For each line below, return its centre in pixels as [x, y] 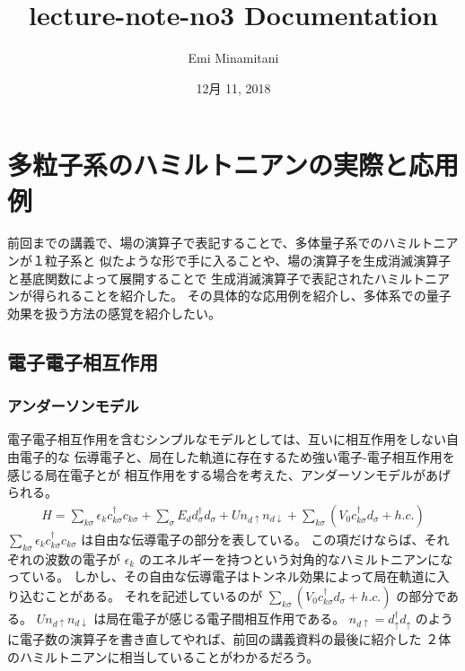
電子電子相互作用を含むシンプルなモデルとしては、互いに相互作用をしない [227, 439]
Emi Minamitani [233, 58]
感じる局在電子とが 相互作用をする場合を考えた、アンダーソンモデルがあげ [229, 474]
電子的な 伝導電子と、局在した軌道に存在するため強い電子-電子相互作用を [237, 457]
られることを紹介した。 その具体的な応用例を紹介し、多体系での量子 [248, 296]
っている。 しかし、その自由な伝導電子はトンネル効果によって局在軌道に [222, 576]
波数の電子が [82, 558]
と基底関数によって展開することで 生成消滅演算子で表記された [191, 278]
